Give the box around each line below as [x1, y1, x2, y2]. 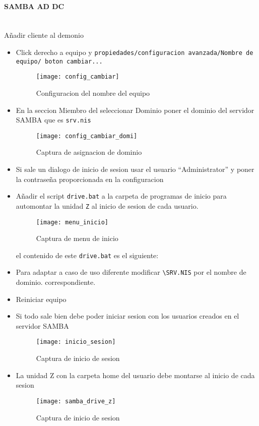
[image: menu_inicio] [36, 218, 108, 226]
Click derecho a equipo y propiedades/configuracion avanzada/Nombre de [16, 46, 253, 57]
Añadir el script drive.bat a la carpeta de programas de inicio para [16, 191, 227, 201]
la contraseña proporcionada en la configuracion [16, 173, 164, 184]
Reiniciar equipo [16, 293, 67, 304]
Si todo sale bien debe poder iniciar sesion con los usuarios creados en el [16, 311, 239, 321]
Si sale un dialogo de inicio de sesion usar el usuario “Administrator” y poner [16, 164, 254, 174]
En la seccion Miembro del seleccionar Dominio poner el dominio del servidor [16, 104, 254, 115]
